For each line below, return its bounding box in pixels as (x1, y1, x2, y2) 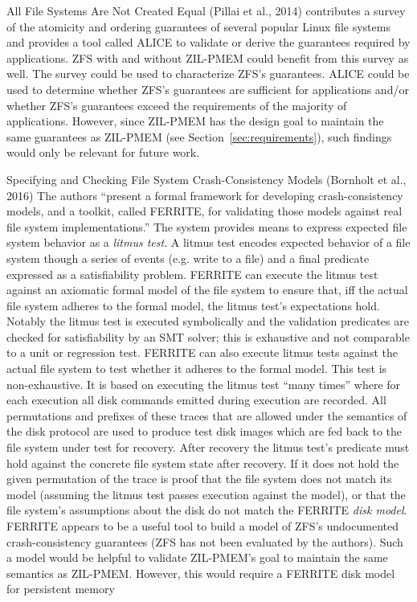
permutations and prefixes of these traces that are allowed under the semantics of (6, 407, 407, 424)
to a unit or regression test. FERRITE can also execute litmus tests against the (6, 344, 398, 361)
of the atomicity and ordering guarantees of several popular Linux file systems (6, 18, 390, 35)
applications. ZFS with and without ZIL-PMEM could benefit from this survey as (6, 49, 409, 66)
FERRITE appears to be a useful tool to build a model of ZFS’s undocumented (6, 518, 399, 534)
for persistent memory (6, 580, 115, 597)
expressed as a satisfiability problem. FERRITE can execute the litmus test (6, 265, 378, 282)
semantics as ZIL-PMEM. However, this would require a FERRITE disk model (6, 564, 395, 581)
